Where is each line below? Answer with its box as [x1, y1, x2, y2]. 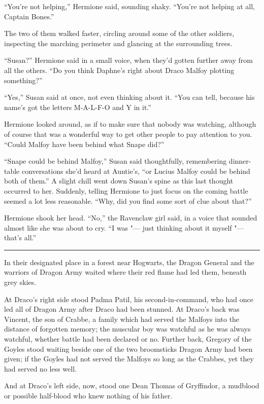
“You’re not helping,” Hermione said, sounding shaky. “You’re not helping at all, [4, 1, 255, 11]
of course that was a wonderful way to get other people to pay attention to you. [4, 128, 252, 139]
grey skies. [4, 277, 37, 287]
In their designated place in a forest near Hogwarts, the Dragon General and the [4, 256, 254, 267]
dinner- [228, 156, 251, 166]
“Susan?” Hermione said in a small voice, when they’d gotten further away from [4, 55, 253, 65]
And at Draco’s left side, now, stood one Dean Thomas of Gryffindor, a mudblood [4, 380, 259, 391]
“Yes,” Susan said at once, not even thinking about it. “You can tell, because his [4, 92, 255, 102]
